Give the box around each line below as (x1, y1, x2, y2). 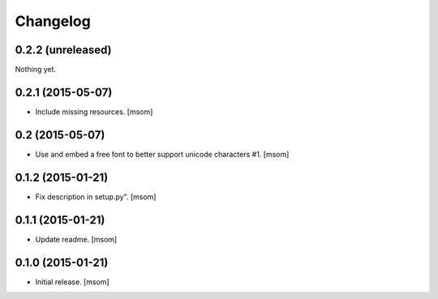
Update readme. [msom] (35, 234, 118, 244)
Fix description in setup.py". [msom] (35, 191, 157, 202)
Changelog (15, 12, 91, 30)
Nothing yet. (15, 65, 57, 75)
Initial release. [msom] (35, 276, 109, 287)
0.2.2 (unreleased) (15, 43, 113, 57)
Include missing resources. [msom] (35, 106, 153, 117)
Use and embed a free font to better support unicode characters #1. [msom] (35, 149, 290, 159)
